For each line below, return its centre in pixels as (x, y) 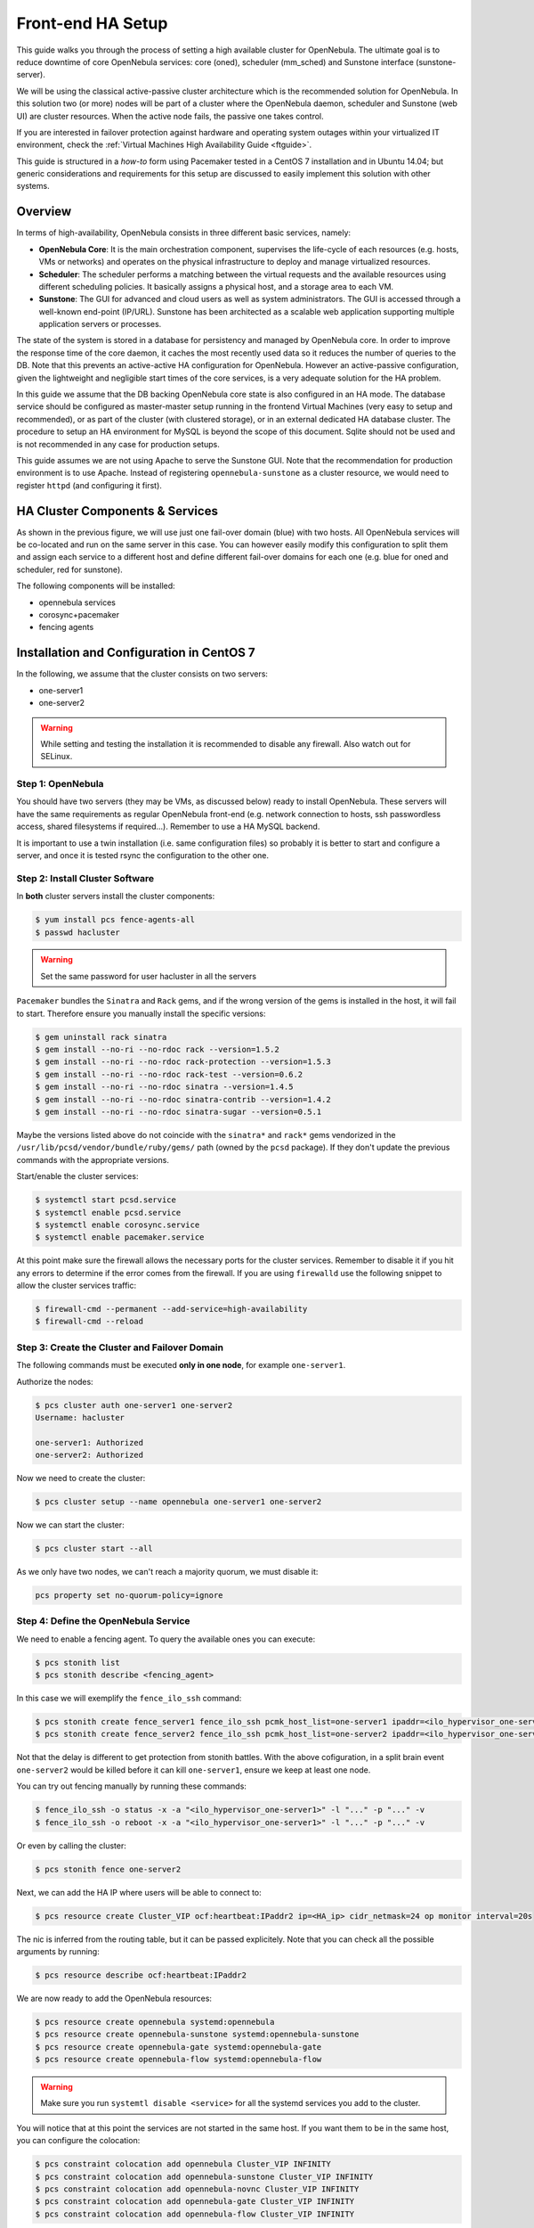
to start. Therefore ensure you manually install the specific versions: (141, 1013)
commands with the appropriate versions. (93, 1159)
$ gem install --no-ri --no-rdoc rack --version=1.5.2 (157, 1050)
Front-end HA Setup (92, 23)
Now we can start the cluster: (70, 1525)
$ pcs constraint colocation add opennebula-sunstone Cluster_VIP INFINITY (204, 2176)
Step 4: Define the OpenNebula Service (103, 1621)
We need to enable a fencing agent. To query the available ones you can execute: (166, 1639)
